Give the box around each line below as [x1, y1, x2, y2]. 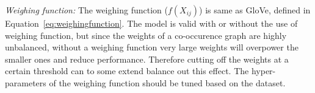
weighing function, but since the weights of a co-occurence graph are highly [5, 29, 287, 41]
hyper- [251, 64, 276, 77]
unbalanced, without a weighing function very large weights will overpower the [5, 41, 299, 53]
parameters [5, 76, 46, 89]
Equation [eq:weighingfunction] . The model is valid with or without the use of [5, 17, 298, 29]
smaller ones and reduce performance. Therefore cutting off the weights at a [5, 52, 289, 65]
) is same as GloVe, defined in [199, 4, 311, 16]
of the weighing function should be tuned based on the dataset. [49, 76, 286, 89]
